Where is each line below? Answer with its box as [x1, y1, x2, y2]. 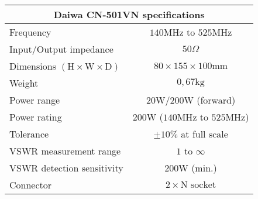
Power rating [9, 110, 62, 123]
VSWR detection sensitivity [9, 161, 123, 174]
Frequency [9, 25, 51, 39]
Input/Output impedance [9, 42, 113, 56]
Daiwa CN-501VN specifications [53, 8, 205, 21]
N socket [180, 180, 216, 190]
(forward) [197, 93, 236, 107]
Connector [9, 178, 52, 191]
